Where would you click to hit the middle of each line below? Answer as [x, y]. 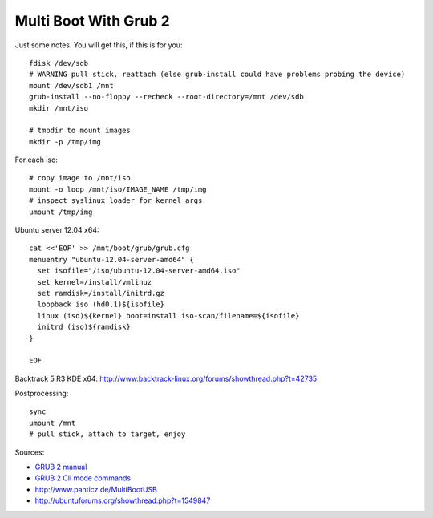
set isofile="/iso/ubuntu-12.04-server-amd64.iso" [139, 271]
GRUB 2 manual [61, 467]
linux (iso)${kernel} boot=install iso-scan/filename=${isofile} [168, 316]
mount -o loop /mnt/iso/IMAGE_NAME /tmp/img [118, 189]
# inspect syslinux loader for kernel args [116, 201]
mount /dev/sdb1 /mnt [71, 85]
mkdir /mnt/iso [59, 108]
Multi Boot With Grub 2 [92, 21]
